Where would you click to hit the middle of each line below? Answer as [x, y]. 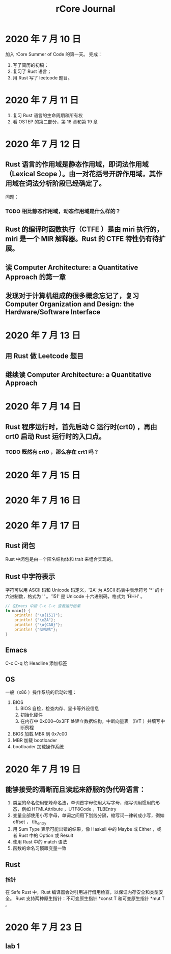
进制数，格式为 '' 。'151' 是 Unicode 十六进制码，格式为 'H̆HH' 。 [77, 596]
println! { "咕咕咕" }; [36, 630]
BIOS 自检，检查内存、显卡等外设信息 [60, 708]
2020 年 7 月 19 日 [43, 769]
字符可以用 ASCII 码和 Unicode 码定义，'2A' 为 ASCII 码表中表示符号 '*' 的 [82, 590]
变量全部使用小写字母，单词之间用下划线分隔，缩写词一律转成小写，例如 [88, 815]
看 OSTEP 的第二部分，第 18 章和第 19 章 [55, 121]
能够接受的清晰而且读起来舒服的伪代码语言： [76, 789]
